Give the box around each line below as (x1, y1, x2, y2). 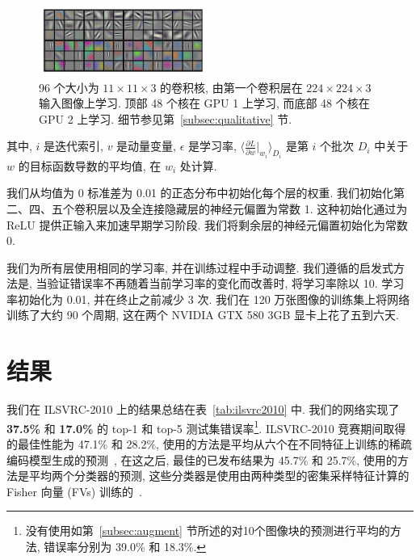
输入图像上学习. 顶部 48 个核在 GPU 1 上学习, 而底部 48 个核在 (39, 95, 370, 112)
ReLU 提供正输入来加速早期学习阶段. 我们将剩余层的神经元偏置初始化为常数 (6, 216, 408, 233)
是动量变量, (116, 137, 176, 154)
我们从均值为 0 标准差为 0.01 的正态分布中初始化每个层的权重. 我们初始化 (6, 184, 394, 201)
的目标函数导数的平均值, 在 (18, 157, 162, 174)
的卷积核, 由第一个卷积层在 (160, 78, 303, 95)
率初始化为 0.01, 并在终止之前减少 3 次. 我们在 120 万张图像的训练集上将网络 (6, 290, 410, 307)
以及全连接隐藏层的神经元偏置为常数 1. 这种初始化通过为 (107, 200, 408, 217)
